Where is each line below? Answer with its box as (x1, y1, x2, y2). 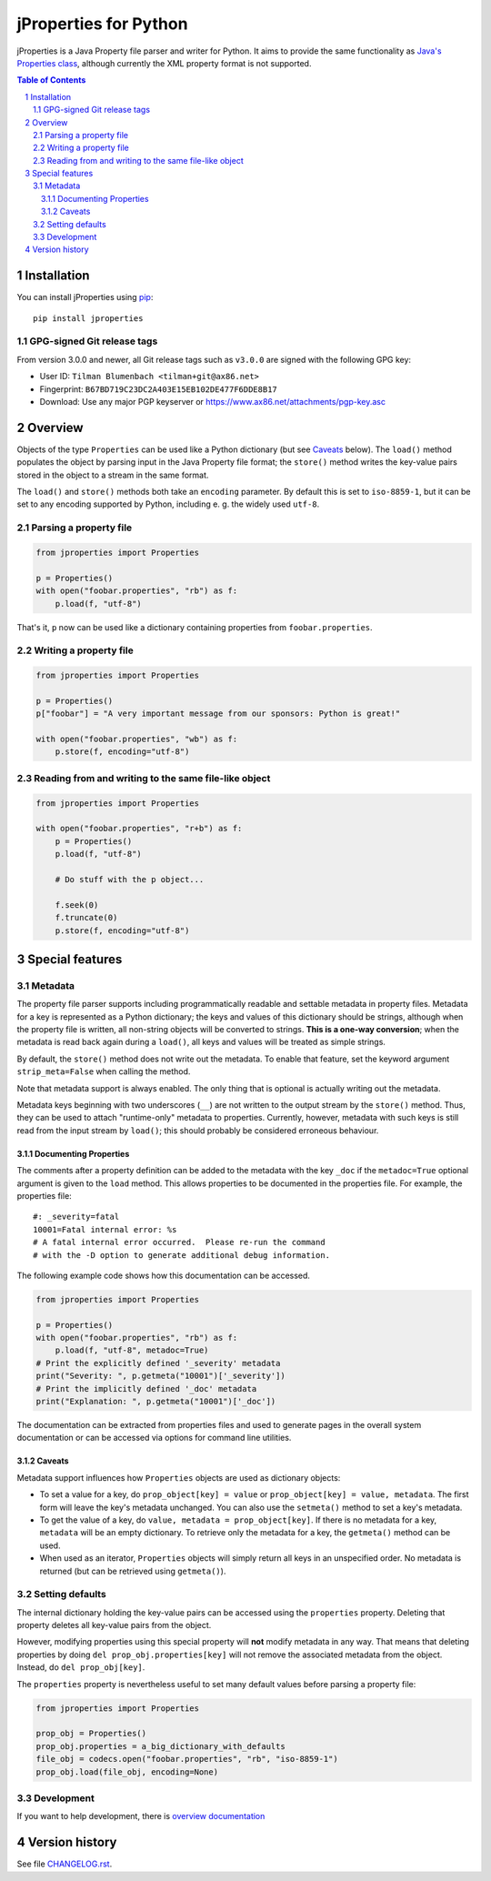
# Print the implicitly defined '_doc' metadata (35, 1383, 257, 1393)
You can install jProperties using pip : (16, 292, 154, 303)
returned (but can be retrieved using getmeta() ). (39, 1565, 226, 1576)
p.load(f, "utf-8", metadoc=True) (55, 1345, 209, 1355)
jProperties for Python (16, 14, 188, 34)
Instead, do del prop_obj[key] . (16, 1662, 145, 1673)
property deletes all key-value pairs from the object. (16, 1620, 212, 1631)
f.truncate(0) (55, 912, 118, 923)
